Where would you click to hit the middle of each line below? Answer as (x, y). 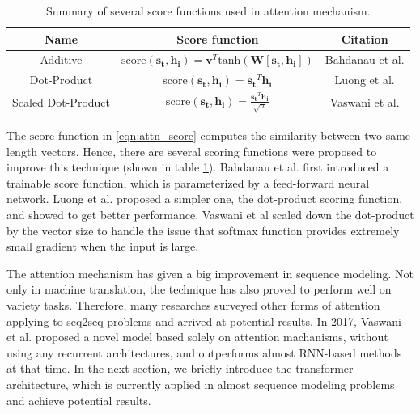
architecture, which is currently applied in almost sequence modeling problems (201, 384)
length (22, 151)
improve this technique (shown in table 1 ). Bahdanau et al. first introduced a (198, 167)
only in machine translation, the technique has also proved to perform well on (199, 289)
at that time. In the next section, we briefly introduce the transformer (180, 368)
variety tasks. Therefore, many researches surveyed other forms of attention (193, 305)
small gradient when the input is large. (103, 246)
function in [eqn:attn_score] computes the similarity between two (220, 135)
